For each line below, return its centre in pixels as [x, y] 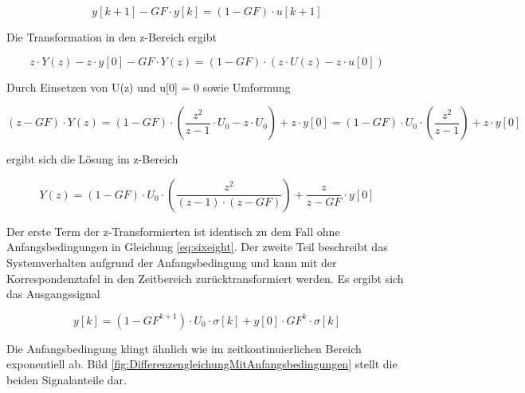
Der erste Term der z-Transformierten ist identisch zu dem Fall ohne [173, 231]
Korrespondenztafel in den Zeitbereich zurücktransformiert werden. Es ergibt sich [205, 278]
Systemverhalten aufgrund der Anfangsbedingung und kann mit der [172, 262]
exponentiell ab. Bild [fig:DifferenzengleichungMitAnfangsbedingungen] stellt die [202, 364]
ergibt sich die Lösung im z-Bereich [92, 159]
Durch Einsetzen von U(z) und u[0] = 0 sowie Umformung [149, 86]
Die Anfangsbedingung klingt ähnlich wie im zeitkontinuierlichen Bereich [184, 348]
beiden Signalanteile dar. [67, 379]
